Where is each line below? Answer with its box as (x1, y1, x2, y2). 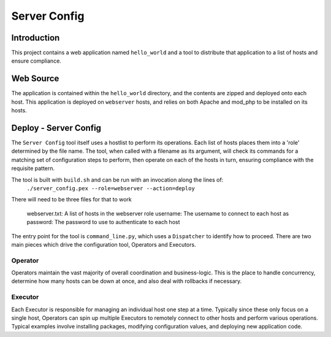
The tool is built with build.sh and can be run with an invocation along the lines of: (11, 176, 224, 184)
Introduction (11, 33, 60, 43)
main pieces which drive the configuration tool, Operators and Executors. (11, 241, 196, 248)
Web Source (11, 74, 59, 84)
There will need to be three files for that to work (11, 196, 132, 203)
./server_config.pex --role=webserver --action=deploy (26, 185, 196, 192)
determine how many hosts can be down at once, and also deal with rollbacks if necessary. (11, 277, 242, 285)
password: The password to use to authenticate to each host (26, 219, 180, 226)
